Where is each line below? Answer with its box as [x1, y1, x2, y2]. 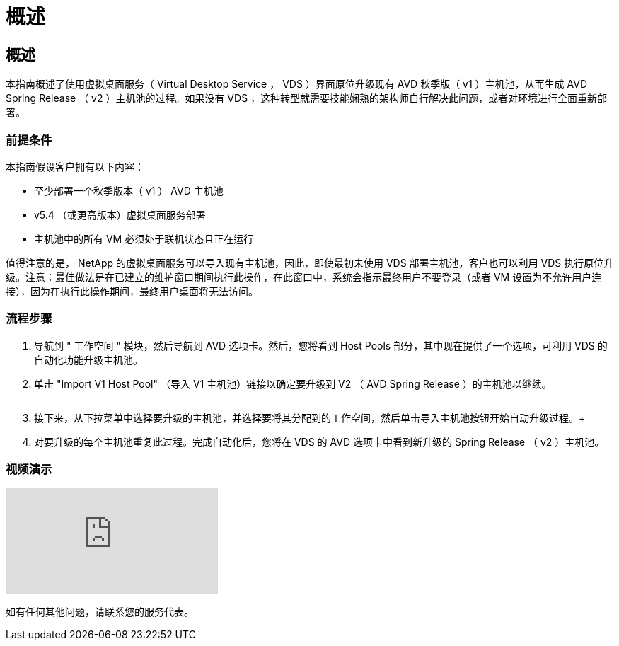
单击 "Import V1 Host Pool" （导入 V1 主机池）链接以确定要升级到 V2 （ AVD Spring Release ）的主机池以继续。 [34, 377, 552, 390]
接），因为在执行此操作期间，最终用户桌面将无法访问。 [6, 284, 258, 297]
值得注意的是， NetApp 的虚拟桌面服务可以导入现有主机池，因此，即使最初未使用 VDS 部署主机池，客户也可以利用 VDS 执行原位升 [6, 256, 614, 269]
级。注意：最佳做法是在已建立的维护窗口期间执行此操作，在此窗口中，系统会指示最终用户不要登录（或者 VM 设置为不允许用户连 [6, 270, 602, 283]
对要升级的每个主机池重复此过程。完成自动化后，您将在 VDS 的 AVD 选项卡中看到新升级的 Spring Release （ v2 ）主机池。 [34, 435, 605, 448]
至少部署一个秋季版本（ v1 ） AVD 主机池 [34, 184, 224, 197]
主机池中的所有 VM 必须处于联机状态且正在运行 [34, 232, 254, 245]
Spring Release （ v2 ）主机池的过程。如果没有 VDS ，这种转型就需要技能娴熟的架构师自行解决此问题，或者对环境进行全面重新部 [6, 92, 608, 105]
